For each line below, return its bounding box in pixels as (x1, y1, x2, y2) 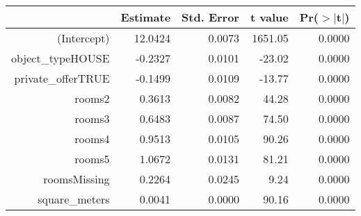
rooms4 (74, 131, 110, 147)
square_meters (38, 191, 110, 207)
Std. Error (182, 9, 239, 25)
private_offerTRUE (14, 70, 110, 86)
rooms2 (74, 90, 110, 106)
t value (250, 9, 289, 25)
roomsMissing (43, 171, 110, 187)
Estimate (120, 9, 171, 25)
